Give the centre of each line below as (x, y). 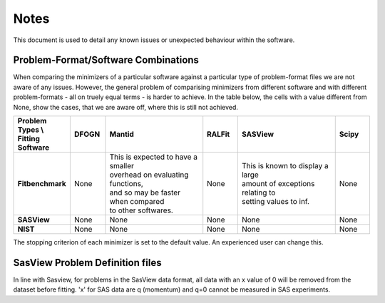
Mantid (122, 134)
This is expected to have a (153, 157)
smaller (122, 166)
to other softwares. (142, 210)
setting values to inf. (276, 202)
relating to (258, 192)
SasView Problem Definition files (87, 263)
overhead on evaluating (149, 175)
